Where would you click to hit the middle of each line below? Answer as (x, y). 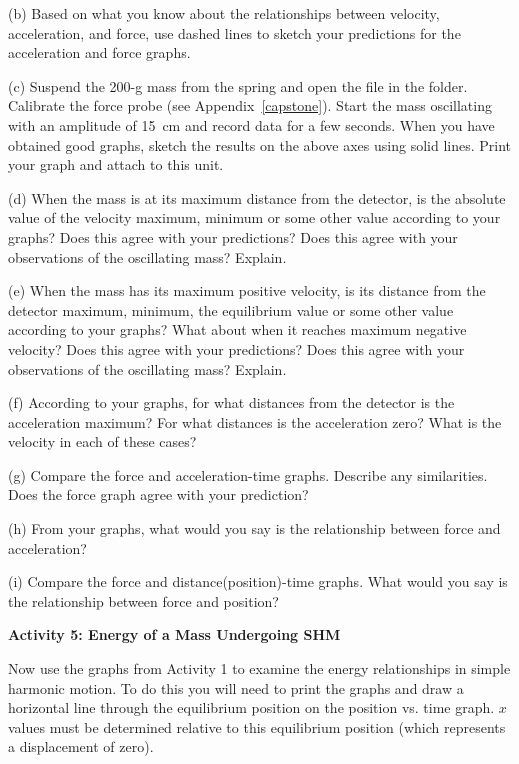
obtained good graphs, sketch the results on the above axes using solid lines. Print (259, 144)
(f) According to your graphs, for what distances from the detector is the (231, 402)
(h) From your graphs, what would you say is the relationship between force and (254, 528)
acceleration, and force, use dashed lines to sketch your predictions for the (234, 32)
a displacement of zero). (81, 746)
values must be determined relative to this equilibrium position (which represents (257, 726)
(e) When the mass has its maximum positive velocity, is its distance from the (247, 290)
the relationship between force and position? (143, 600)
